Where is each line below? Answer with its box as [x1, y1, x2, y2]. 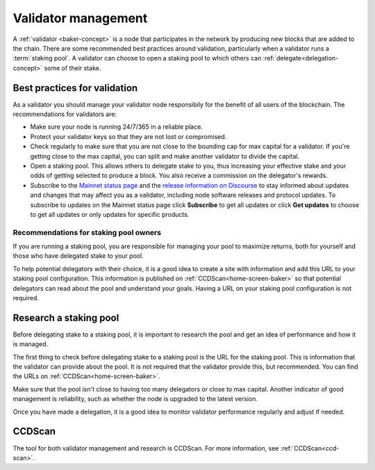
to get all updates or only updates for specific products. [30, 210, 190, 218]
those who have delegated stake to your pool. [12, 252, 144, 260]
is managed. [12, 340, 49, 348]
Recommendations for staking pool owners [12, 227, 162, 237]
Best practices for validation [12, 82, 138, 94]
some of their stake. [44, 63, 101, 72]
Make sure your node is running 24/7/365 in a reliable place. [30, 122, 203, 131]
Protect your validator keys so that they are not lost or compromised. [30, 132, 227, 140]
